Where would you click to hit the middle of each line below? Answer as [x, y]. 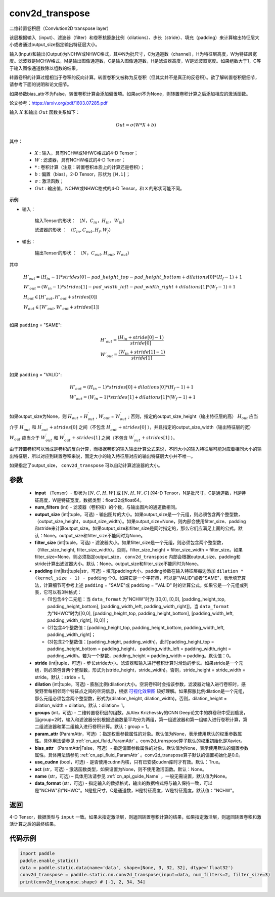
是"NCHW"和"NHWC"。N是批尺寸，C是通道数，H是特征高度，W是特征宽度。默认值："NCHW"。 [136, 790]
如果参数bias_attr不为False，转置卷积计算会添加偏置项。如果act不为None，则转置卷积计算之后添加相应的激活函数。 [130, 94]
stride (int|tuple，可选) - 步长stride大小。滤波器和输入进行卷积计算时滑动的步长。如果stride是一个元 [139, 663]
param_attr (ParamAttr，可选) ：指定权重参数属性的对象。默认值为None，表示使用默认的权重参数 [136, 734]
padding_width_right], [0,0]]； [79, 620]
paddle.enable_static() [50, 861]
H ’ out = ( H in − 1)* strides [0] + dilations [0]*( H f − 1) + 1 [132, 388]
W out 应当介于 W [28, 438]
